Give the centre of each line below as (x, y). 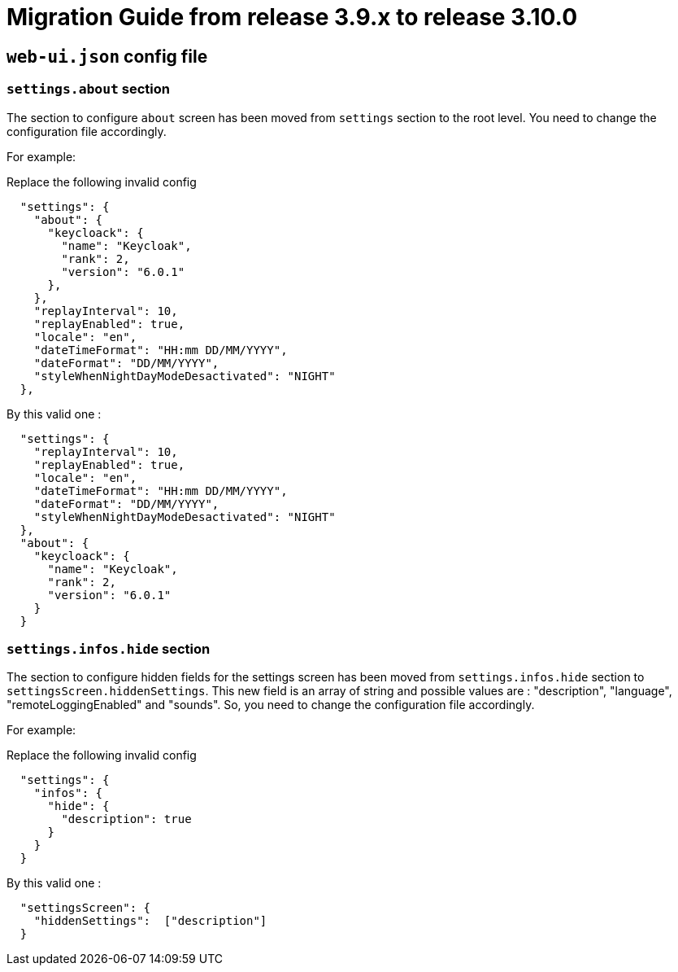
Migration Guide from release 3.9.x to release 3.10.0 (292, 17)
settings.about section (88, 89)
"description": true (126, 819)
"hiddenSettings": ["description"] (150, 921)
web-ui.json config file (107, 56)
